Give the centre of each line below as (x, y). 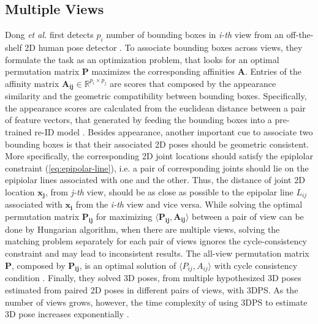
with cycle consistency (256, 265)
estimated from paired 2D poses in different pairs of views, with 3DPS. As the (152, 290)
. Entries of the (273, 71)
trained (18, 132)
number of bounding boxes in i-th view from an (195, 35)
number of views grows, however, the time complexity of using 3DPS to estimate (156, 302)
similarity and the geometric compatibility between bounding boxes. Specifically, (156, 96)
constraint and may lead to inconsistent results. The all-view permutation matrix (157, 253)
